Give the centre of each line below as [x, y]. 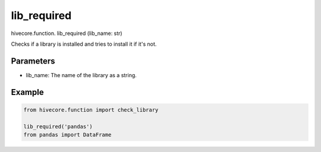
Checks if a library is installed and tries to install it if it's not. [84, 44]
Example [27, 92]
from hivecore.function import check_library [91, 110]
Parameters [33, 61]
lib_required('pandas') [58, 126]
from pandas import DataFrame [67, 135]
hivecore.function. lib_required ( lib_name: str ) [67, 33]
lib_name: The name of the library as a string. [81, 75]
